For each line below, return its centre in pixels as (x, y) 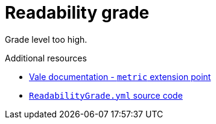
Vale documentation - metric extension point (120, 76)
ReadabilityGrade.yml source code (106, 95)
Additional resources (46, 58)
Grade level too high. (46, 39)
